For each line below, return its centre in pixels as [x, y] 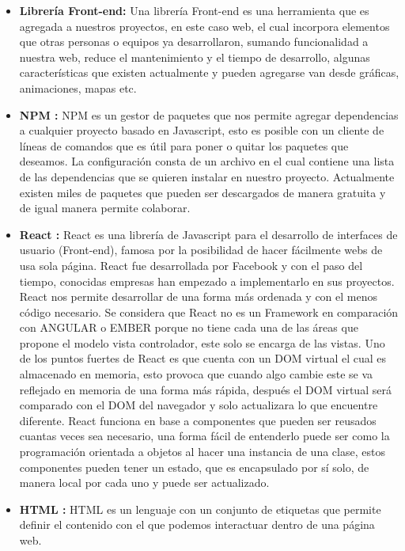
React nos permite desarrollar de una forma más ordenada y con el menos [198, 296]
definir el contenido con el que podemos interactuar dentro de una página [197, 524]
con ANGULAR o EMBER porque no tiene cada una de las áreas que [189, 327]
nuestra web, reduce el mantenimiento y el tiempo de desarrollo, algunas [195, 57]
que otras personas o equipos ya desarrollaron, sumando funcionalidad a [194, 42]
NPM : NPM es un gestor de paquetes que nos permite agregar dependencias [209, 114]
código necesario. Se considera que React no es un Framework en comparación [209, 312]
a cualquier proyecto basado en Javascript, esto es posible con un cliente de [202, 130]
